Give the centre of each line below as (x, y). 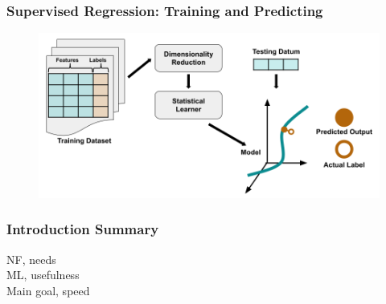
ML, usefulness (43, 275)
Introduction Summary (83, 229)
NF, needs (31, 259)
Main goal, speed (48, 290)
